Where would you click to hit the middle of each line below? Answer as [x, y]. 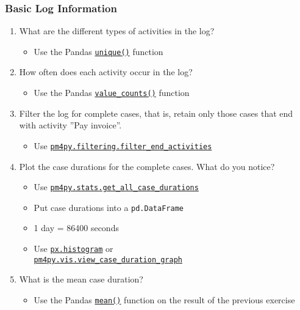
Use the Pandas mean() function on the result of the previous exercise [164, 299]
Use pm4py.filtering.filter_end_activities [123, 145]
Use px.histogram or [73, 249]
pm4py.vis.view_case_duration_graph [108, 260]
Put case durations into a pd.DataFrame [109, 207]
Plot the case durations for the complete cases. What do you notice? [147, 166]
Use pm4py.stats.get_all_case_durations [116, 187]
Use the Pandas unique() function [98, 51]
